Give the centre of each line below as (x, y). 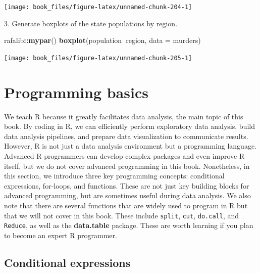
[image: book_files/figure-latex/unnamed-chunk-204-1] (98, 7)
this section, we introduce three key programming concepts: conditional (114, 176)
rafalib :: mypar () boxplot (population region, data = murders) (102, 40)
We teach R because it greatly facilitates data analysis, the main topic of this (124, 116)
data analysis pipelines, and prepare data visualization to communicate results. (126, 136)
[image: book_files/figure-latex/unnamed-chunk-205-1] (98, 58)
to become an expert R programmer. (61, 235)
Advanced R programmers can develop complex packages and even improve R (124, 156)
